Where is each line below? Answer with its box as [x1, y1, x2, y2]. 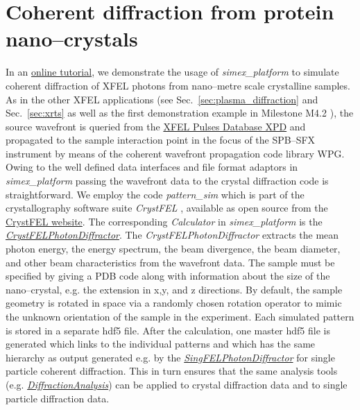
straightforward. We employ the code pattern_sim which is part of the [6, 187, 305, 201]
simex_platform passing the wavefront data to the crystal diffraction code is [6, 173, 329, 188]
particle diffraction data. [6, 391, 110, 405]
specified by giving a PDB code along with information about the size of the [6, 268, 330, 283]
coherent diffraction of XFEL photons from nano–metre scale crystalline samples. [6, 78, 350, 92]
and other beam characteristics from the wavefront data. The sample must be [6, 255, 335, 269]
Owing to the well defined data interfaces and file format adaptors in [6, 160, 298, 174]
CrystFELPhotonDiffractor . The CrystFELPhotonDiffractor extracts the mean [6, 228, 339, 242]
